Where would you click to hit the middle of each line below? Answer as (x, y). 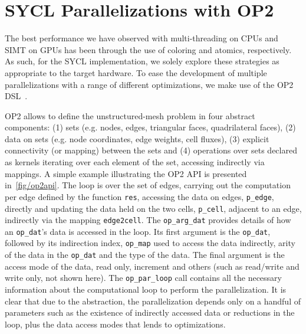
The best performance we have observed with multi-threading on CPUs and (142, 38)
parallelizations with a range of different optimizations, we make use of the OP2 (149, 84)
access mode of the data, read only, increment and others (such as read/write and (152, 266)
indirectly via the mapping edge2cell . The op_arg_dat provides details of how (148, 220)
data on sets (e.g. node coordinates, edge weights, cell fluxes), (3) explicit (137, 138)
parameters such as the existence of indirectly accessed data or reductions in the (150, 312)
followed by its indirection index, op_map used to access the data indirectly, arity (150, 243)
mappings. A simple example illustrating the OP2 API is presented (126, 173)
